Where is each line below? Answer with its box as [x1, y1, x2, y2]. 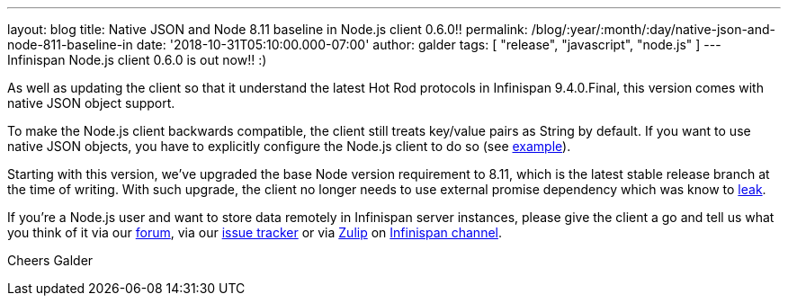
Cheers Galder [7, 253, 94, 268]
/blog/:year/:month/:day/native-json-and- [531, 22, 776, 37]
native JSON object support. [7, 95, 175, 111]
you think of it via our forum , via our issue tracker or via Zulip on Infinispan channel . [7, 225, 502, 240]
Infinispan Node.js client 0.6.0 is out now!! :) [7, 52, 267, 67]
